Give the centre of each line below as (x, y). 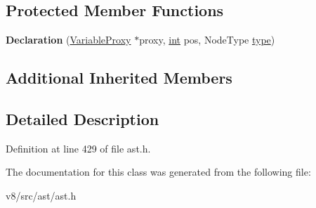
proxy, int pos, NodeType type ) (207, 40)
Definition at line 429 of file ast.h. (78, 148)
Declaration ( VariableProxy (68, 40)
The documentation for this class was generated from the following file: (158, 172)
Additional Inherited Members (119, 78)
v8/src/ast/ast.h (41, 195)
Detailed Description (83, 118)
